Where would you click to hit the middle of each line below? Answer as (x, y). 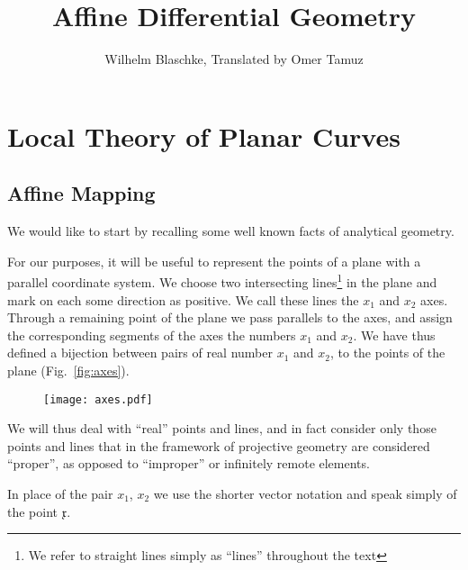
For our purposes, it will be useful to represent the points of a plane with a (214, 261)
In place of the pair (60, 493)
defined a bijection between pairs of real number (140, 353)
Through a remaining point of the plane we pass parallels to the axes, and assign (230, 317)
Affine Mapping (81, 193)
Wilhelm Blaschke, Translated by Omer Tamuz (234, 59)
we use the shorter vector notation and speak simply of (305, 493)
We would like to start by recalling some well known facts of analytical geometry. (231, 231)
